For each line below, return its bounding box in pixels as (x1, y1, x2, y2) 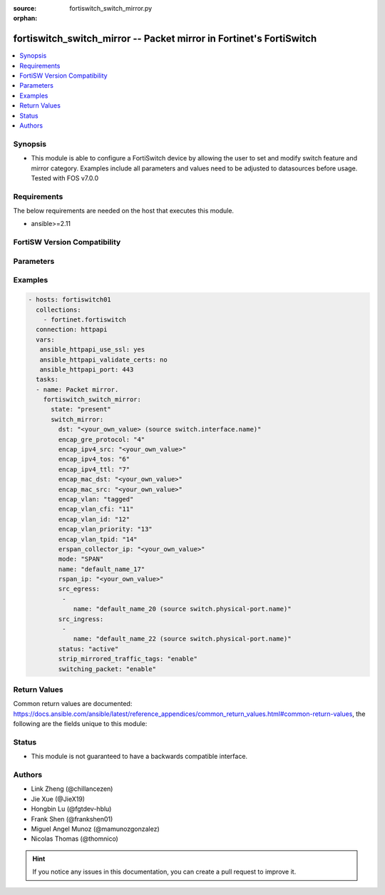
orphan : (13, 14, 38, 23)
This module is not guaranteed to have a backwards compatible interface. (31, 752, 248, 761)
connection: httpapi (36, 325, 108, 334)
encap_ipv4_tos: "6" (58, 455, 130, 464)
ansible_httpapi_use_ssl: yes (39, 346, 145, 354)
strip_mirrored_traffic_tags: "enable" (58, 655, 197, 663)
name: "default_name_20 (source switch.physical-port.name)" (73, 605, 292, 613)
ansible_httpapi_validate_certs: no (39, 355, 168, 364)
